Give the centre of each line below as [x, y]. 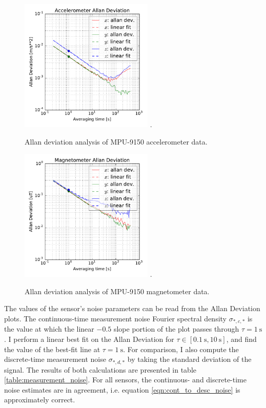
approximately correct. [40, 400]
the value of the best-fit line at [52, 349]
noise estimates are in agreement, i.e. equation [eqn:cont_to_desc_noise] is [122, 389]
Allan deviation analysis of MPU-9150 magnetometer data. [117, 291]
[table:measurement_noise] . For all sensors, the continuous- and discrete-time [125, 380]
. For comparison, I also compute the [181, 349]
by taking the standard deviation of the [189, 359]
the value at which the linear [49, 329]
